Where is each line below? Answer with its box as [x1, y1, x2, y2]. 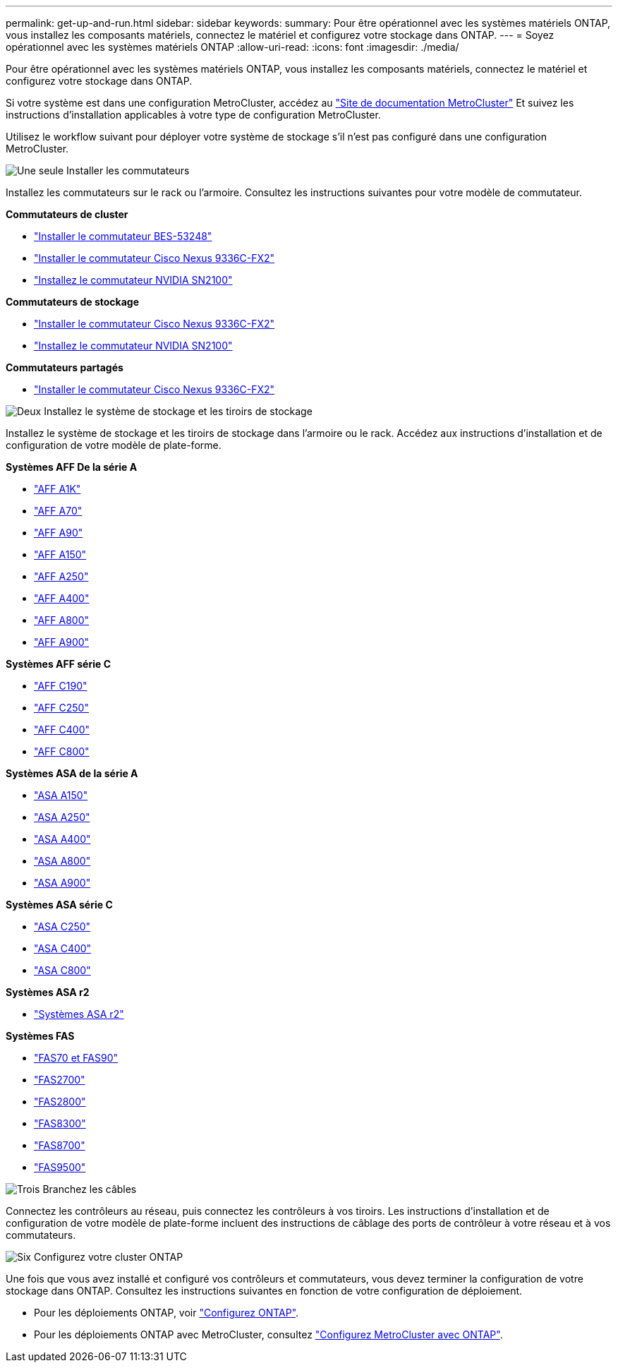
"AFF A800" [34, 614, 90, 626]
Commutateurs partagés [6, 361, 123, 373]
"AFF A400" [34, 592, 90, 604]
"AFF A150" [34, 548, 87, 560]
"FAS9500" [34, 1161, 86, 1173]
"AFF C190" [34, 680, 87, 692]
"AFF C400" [34, 724, 90, 736]
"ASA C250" [34, 920, 91, 932]
